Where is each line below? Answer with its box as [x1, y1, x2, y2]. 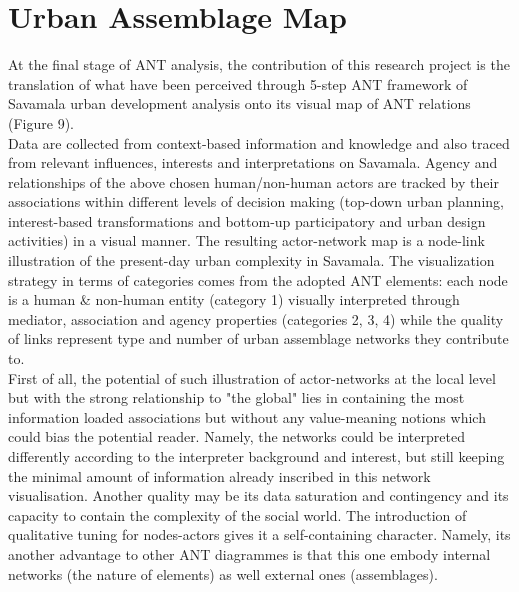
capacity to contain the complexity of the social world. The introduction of [8, 504, 467, 525]
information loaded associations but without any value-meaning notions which [8, 406, 486, 427]
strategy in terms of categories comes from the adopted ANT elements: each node [8, 269, 508, 290]
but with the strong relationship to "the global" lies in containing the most [8, 387, 465, 408]
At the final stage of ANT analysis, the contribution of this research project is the [8, 54, 510, 75]
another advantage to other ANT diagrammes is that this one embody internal [8, 543, 491, 564]
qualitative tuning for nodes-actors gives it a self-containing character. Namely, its [8, 524, 511, 545]
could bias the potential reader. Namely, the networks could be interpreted [8, 426, 465, 447]
